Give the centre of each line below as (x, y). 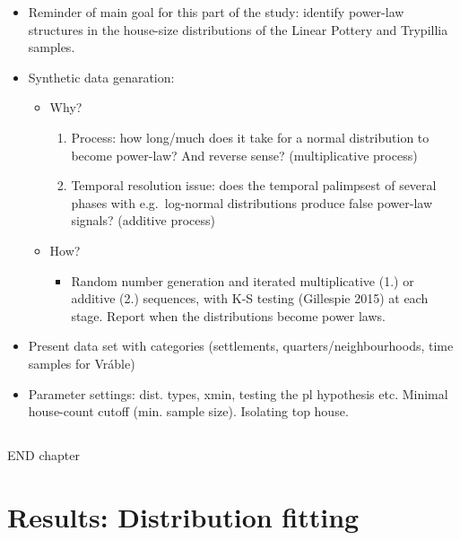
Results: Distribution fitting (183, 516)
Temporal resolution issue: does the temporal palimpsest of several (254, 185)
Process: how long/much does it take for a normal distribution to (250, 137)
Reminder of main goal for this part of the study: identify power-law (216, 12)
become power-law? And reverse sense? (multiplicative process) (244, 155)
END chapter (43, 455)
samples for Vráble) (82, 363)
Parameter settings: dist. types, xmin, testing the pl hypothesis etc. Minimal (238, 393)
